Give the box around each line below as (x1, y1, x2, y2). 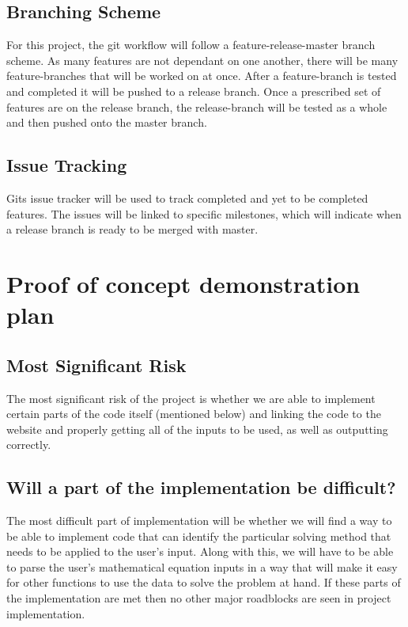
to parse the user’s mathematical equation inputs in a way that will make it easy (6, 558, 398, 575)
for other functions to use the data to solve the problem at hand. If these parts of (6, 574, 401, 591)
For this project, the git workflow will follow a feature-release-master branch (6, 36, 376, 53)
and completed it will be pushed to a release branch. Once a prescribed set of (6, 82, 381, 99)
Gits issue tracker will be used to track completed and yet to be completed (6, 189, 368, 206)
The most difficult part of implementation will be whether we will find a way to (6, 512, 392, 529)
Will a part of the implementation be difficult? (6, 475, 396, 500)
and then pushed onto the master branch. (6, 114, 207, 131)
